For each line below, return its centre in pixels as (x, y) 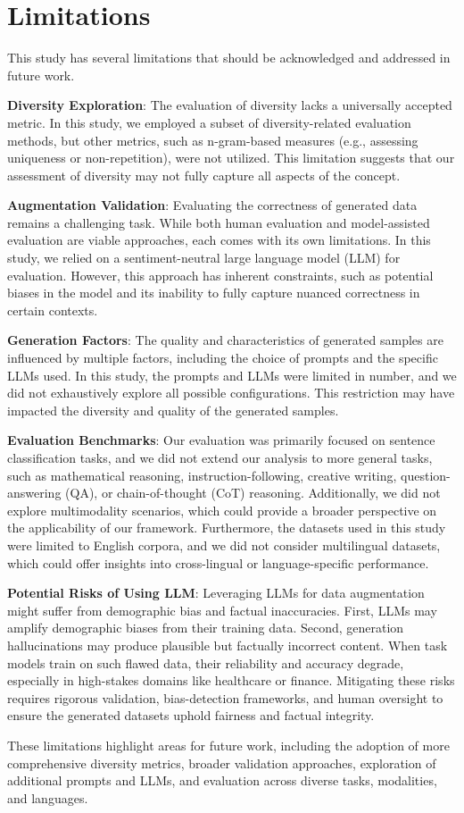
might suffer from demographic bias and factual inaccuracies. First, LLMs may (222, 610)
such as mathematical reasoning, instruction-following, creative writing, (202, 475)
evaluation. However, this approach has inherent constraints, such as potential (220, 275)
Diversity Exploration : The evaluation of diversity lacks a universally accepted (230, 105)
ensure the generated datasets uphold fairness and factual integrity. (191, 715)
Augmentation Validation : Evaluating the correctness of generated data (212, 205)
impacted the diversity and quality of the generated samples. (173, 410)
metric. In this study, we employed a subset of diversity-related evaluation (209, 122)
